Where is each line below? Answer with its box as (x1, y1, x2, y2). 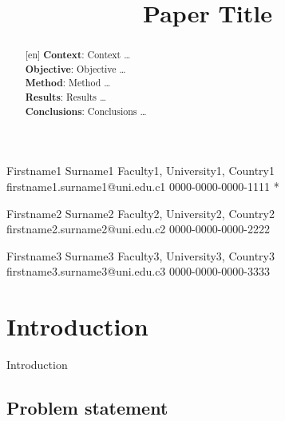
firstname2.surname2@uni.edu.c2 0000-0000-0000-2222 (6, 220, 271, 237)
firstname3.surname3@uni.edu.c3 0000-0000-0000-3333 (6, 263, 271, 280)
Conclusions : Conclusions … (25, 104, 147, 118)
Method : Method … (25, 76, 111, 90)
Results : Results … (25, 90, 106, 105)
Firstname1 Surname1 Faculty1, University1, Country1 (6, 162, 275, 179)
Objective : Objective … (25, 62, 126, 76)
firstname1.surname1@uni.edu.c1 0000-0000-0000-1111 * (6, 178, 279, 195)
